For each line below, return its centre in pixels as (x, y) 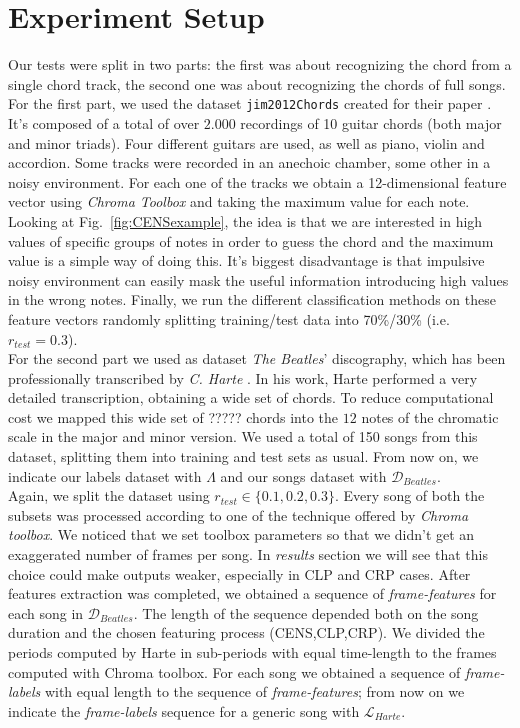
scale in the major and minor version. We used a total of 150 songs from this (243, 436)
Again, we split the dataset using (109, 495)
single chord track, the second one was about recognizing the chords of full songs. (257, 83)
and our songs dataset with (303, 475)
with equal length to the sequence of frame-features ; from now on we (254, 691)
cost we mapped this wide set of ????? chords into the (173, 416)
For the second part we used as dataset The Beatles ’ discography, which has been (257, 358)
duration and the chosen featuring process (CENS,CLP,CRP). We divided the (246, 632)
